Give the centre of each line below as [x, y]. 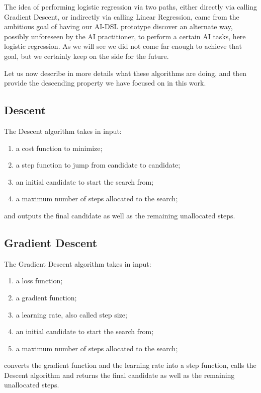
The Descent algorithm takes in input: [63, 131]
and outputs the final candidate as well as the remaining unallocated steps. [120, 215]
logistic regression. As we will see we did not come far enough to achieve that [123, 46]
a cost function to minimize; [59, 148]
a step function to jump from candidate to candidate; [98, 165]
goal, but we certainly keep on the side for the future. [86, 56]
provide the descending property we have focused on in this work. [105, 83]
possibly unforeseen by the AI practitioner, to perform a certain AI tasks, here [125, 36]
